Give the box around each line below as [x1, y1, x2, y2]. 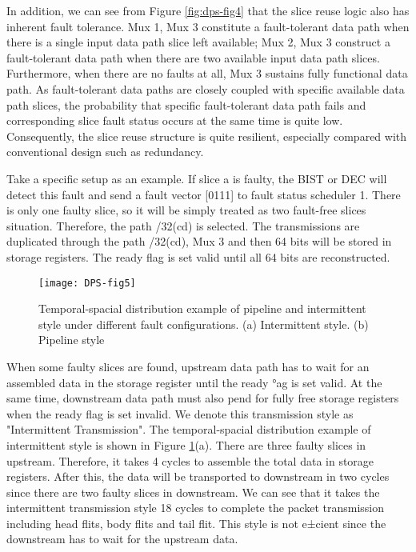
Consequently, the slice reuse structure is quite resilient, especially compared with [6, 127, 407, 144]
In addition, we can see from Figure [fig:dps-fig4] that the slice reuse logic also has [6, 2, 410, 18]
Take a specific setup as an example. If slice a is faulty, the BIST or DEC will [6, 170, 387, 186]
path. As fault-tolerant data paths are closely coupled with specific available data [6, 80, 405, 97]
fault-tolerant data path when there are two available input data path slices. [6, 49, 380, 66]
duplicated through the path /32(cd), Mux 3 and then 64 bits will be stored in [6, 233, 392, 250]
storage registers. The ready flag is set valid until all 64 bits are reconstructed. [6, 248, 390, 265]
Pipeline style [38, 331, 105, 348]
